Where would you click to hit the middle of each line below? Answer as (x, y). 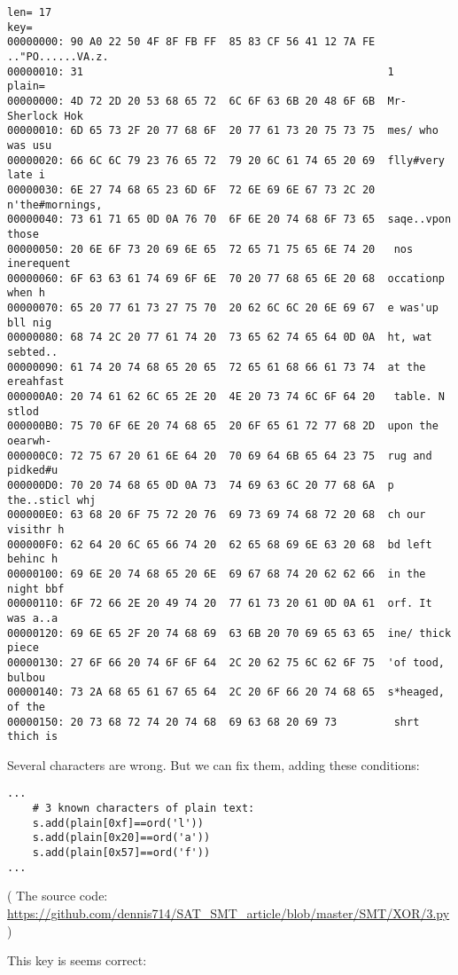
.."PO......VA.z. (58, 56)
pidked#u (33, 471)
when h (26, 293)
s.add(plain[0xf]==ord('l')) (118, 823)
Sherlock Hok (45, 116)
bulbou (26, 677)
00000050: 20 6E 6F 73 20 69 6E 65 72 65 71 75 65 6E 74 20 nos (210, 249)
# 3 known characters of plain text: (144, 809)
